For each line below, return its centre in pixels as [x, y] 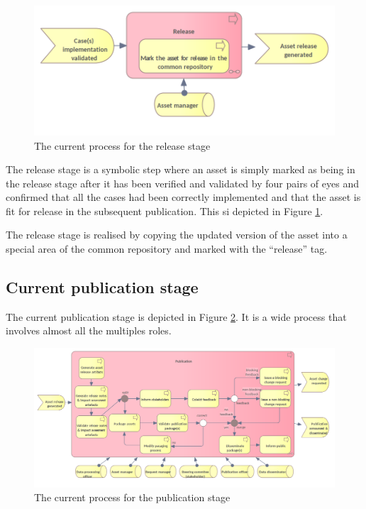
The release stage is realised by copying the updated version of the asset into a [177, 235]
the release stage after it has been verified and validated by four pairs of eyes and [182, 183]
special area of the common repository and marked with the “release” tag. [167, 249]
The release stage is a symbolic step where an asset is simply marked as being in [181, 169]
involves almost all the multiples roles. [89, 330]
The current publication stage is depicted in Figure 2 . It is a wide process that [176, 316]
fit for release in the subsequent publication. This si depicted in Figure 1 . [165, 210]
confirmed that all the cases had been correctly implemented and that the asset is [183, 197]
